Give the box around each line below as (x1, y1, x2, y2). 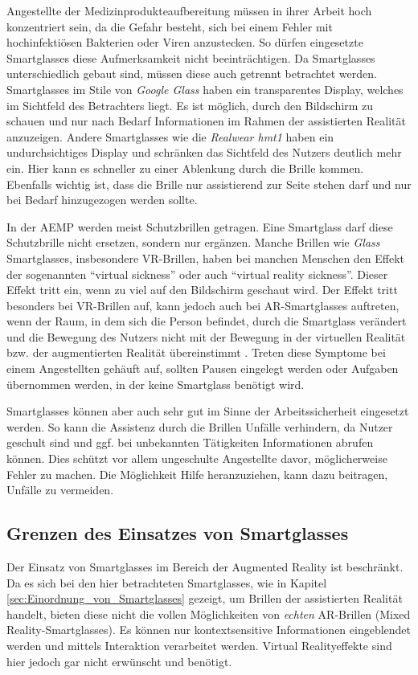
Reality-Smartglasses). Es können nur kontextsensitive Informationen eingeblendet (6, 621, 412, 638)
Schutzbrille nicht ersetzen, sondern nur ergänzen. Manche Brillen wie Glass (6, 234, 380, 251)
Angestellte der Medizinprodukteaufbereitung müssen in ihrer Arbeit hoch (6, 2, 372, 18)
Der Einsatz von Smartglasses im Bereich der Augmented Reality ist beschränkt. (6, 558, 404, 575)
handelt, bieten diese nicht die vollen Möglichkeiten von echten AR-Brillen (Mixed (6, 605, 411, 622)
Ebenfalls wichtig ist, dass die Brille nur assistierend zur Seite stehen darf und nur (6, 175, 412, 192)
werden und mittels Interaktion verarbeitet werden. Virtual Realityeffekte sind (6, 636, 392, 653)
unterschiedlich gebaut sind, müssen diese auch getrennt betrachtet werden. (6, 65, 377, 82)
